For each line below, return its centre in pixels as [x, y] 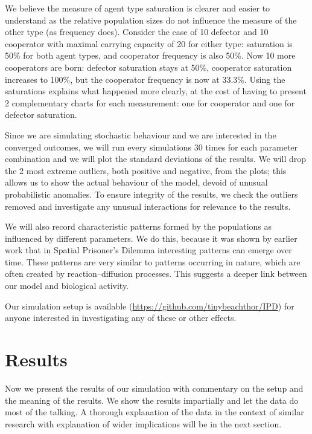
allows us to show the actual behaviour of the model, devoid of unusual [136, 182]
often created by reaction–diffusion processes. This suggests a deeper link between [156, 274]
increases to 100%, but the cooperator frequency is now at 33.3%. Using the [145, 79]
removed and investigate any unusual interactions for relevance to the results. [148, 206]
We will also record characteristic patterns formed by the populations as [138, 226]
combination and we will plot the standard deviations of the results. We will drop [156, 159]
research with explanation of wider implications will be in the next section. [143, 423]
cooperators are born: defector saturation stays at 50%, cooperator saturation [148, 67]
